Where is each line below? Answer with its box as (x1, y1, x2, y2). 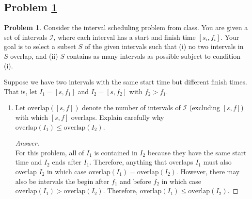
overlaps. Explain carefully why (71, 112, 164, 122)
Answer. (15, 138, 40, 148)
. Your (220, 32, 239, 42)
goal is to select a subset (4, 41, 76, 51)
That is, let (4, 86, 37, 96)
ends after (52, 157, 81, 167)
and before (120, 176, 151, 186)
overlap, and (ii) (10, 50, 58, 61)
